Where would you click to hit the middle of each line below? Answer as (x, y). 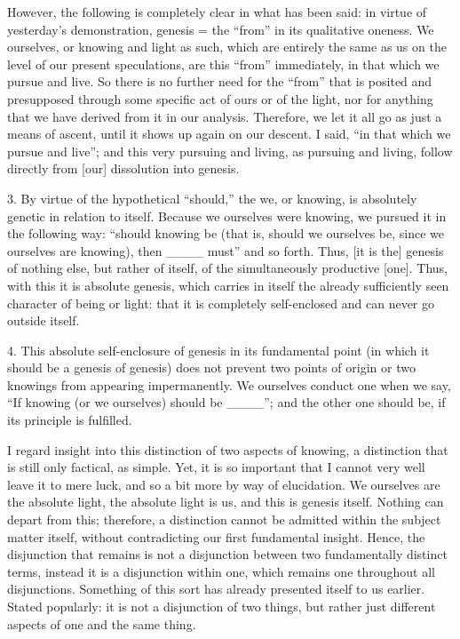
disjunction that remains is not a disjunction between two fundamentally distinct (227, 554)
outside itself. (44, 320)
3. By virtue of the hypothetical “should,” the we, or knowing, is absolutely (212, 198)
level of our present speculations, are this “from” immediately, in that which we (223, 64)
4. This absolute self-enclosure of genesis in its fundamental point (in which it (218, 350)
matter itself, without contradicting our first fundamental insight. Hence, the (216, 536)
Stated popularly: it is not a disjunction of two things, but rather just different (222, 606)
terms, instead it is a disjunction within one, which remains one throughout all (221, 571)
